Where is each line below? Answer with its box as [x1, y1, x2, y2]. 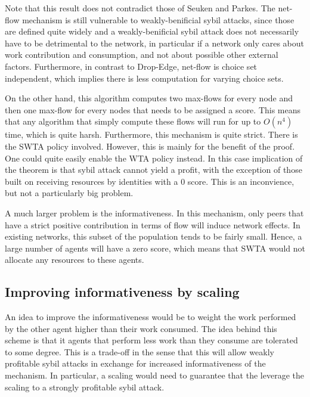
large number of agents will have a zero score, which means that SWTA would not [5, 241, 305, 254]
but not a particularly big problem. [5, 187, 134, 199]
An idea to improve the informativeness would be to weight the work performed [5, 311, 296, 323]
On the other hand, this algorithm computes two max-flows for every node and [5, 92, 293, 104]
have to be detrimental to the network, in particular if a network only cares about [5, 36, 304, 49]
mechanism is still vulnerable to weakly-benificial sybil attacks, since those [22, 13, 294, 26]
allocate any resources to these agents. [5, 253, 144, 266]
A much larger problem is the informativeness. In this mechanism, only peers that [5, 206, 304, 219]
